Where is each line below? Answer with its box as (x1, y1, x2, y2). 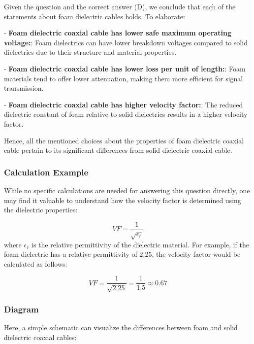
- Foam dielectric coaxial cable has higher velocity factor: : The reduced (4, 99, 243, 109)
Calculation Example (4, 166, 89, 178)
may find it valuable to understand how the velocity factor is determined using (4, 195, 241, 205)
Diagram (4, 303, 39, 315)
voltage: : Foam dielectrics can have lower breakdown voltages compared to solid (4, 37, 248, 47)
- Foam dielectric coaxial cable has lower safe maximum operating (4, 28, 232, 38)
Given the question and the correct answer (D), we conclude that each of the (4, 1, 236, 11)
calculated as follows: (4, 258, 67, 269)
